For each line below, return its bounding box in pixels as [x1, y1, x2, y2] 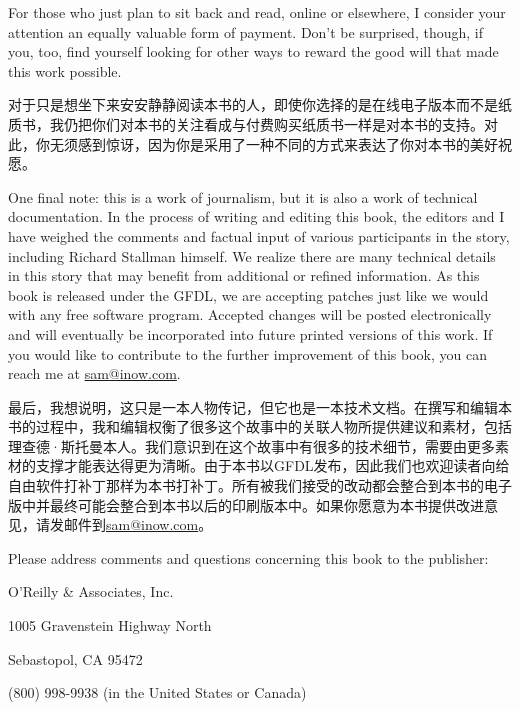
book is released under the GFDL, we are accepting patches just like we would [8, 284, 489, 305]
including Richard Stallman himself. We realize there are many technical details [8, 245, 496, 266]
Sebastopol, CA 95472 [8, 648, 143, 669]
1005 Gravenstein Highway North [8, 615, 212, 636]
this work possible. [8, 60, 122, 81]
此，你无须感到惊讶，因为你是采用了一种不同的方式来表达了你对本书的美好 [8, 133, 498, 154]
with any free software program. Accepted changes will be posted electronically [8, 304, 492, 325]
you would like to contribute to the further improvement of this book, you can [8, 343, 487, 364]
